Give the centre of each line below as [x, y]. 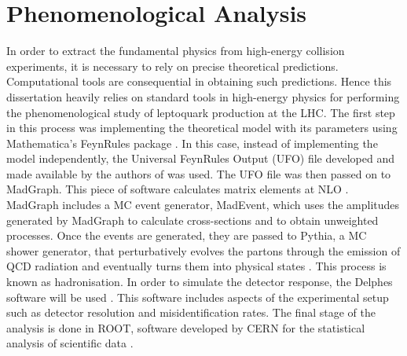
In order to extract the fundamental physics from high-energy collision [176, 51]
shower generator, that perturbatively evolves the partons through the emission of [203, 250]
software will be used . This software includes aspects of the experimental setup [198, 297]
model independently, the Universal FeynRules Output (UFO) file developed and [200, 158]
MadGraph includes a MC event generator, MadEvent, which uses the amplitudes [203, 205]
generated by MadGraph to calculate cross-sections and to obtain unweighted [192, 220]
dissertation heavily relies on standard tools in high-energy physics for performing [203, 96]
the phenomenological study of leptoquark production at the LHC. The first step [201, 112]
